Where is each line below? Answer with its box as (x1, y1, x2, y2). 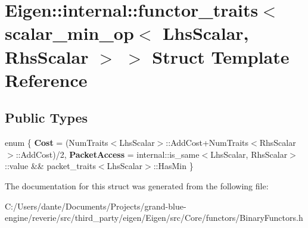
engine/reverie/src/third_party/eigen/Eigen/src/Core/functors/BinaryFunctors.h (5, 211, 303, 224)
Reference (5, 67, 88, 92)
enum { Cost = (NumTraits (5, 136, 108, 149)
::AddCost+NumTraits (166, 136, 249, 149)
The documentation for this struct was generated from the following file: (5, 179, 269, 192)
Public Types (5, 108, 88, 127)
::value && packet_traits (5, 160, 96, 172)
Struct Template (152, 44, 290, 68)
